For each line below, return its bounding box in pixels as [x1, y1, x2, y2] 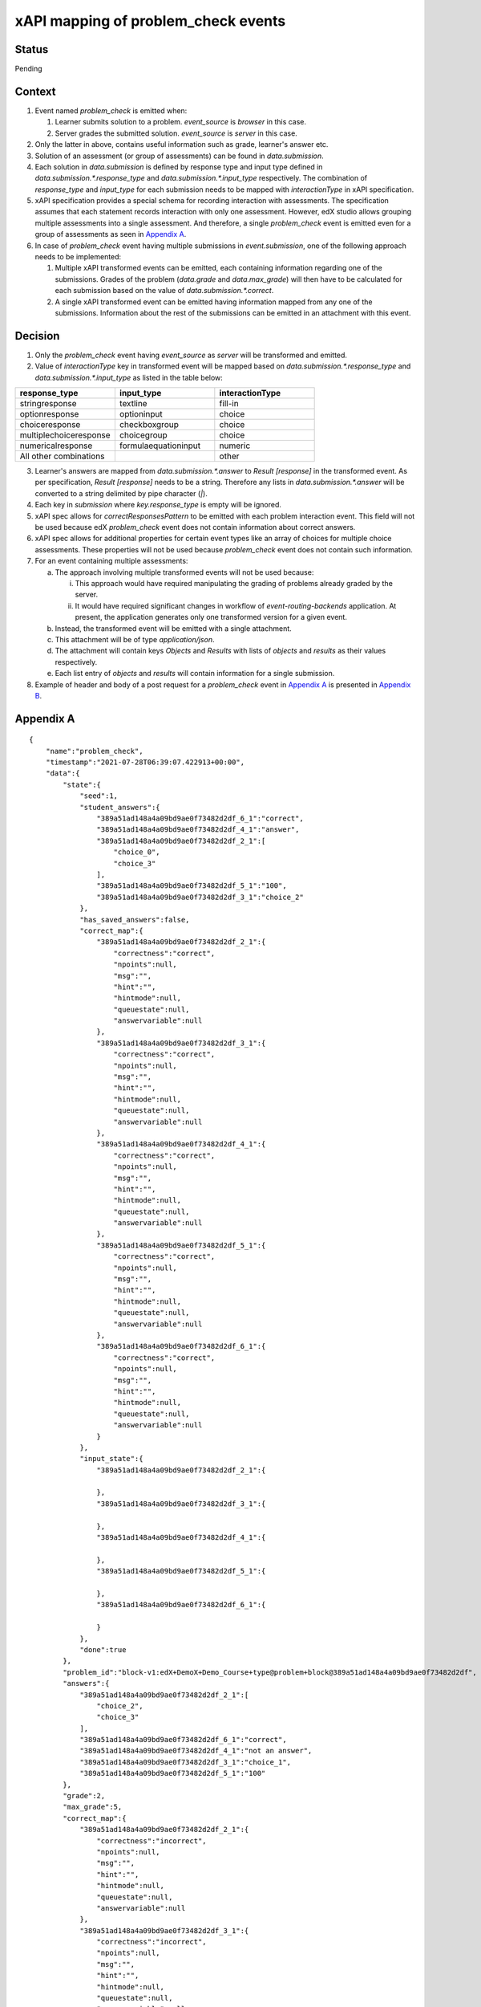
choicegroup [119, 429, 168, 441]
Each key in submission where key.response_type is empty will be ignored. [34, 500, 282, 510]
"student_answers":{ [79, 803, 160, 812]
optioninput [119, 409, 164, 420]
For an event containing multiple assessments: [34, 556, 188, 566]
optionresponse [19, 409, 79, 420]
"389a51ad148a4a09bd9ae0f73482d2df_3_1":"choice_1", [79, 1757, 292, 1766]
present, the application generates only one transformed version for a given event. [75, 613, 348, 622]
